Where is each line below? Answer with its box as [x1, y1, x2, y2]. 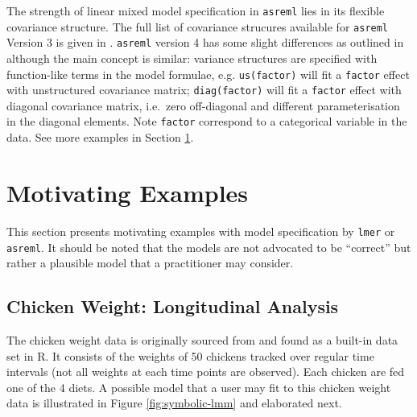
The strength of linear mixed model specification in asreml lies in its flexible [6, 2, 385, 19]
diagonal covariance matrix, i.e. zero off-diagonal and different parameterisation [6, 97, 400, 114]
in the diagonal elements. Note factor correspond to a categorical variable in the [6, 113, 407, 130]
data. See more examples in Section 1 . [6, 129, 194, 146]
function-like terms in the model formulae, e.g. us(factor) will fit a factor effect [6, 65, 410, 82]
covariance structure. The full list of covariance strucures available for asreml [6, 18, 389, 35]
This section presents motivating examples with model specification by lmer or [6, 222, 395, 239]
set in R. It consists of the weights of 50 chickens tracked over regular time [6, 347, 374, 364]
